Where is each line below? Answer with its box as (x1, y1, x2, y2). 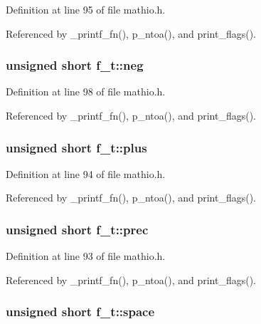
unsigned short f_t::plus (6, 138, 147, 156)
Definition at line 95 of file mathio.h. (6, 2, 166, 16)
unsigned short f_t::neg (6, 56, 144, 74)
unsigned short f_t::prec (6, 220, 149, 238)
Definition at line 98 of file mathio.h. (6, 84, 166, 99)
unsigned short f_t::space (6, 303, 155, 320)
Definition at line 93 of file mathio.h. (6, 249, 166, 263)
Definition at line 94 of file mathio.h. (6, 166, 166, 181)
